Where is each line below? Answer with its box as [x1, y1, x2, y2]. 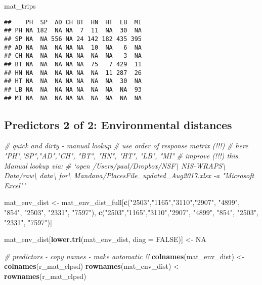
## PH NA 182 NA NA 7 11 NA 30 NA [4, 27, 142, 34]
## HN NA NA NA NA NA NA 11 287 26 [4, 69, 142, 76]
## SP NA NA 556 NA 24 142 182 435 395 [4, 35, 142, 43]
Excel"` [4, 180, 27, 190]
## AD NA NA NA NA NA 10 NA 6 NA [4, 44, 142, 51]
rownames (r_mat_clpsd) [4, 270, 86, 281]
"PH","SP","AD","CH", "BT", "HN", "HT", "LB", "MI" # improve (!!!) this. [4, 150, 240, 160]
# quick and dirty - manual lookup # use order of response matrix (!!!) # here [4, 140, 248, 151]
